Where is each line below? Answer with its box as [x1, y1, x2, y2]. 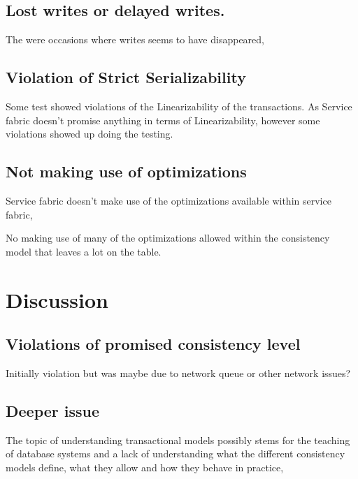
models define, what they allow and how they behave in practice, [6, 459, 284, 474]
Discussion [6, 285, 108, 314]
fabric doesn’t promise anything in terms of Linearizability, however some [6, 112, 320, 127]
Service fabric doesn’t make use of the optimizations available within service [6, 193, 331, 207]
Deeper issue [6, 399, 100, 421]
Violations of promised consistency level [6, 333, 301, 355]
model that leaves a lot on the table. [6, 244, 162, 258]
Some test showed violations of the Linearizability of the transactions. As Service [6, 99, 352, 113]
